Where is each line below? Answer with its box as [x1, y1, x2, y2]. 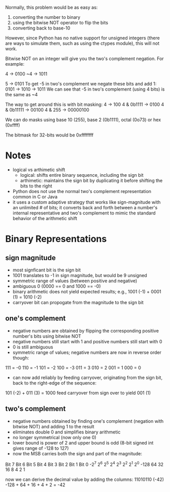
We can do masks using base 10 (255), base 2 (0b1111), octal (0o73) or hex [5, 117, 161, 123]
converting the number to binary [12, 14, 81, 20]
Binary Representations [5, 233, 107, 245]
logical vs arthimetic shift [12, 167, 65, 173]
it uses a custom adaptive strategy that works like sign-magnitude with [12, 199, 161, 205]
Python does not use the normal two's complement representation [12, 188, 151, 194]
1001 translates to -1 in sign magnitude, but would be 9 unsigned [12, 272, 147, 278]
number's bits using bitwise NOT [12, 333, 81, 339]
